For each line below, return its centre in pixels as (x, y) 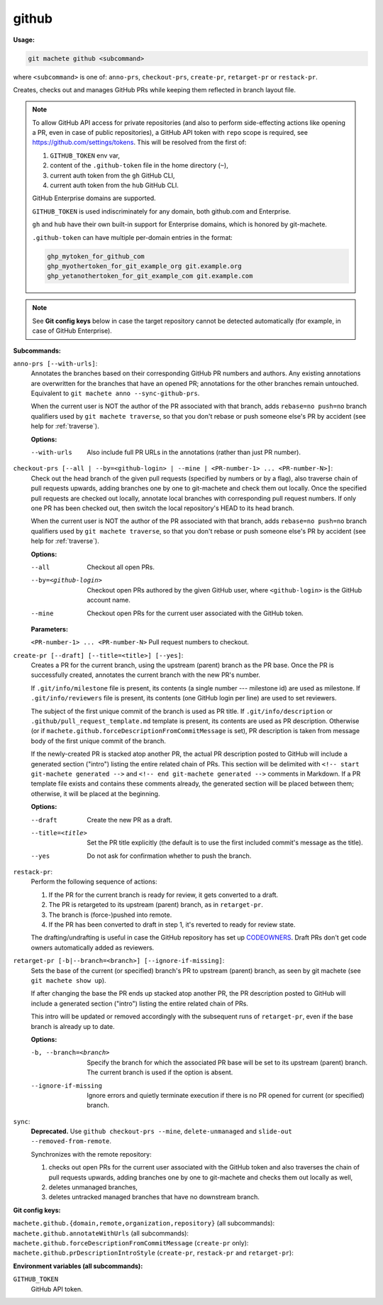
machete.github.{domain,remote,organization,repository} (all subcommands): (144, 1223)
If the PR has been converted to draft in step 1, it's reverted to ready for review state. (172, 925)
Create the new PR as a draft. (130, 820)
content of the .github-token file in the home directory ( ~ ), (139, 165)
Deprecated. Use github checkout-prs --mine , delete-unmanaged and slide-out (161, 1131)
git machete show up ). (68, 980)
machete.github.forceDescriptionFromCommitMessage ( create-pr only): (131, 1243)
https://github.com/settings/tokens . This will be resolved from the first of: (139, 143)
